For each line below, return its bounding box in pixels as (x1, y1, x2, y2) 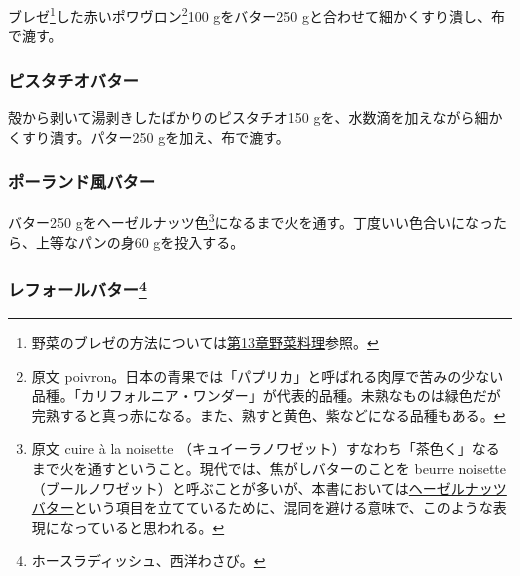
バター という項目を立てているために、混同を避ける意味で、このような (31, 497, 493, 518)
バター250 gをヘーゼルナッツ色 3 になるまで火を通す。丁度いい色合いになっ (8, 209, 494, 233)
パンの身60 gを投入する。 (77, 231, 245, 252)
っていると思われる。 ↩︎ (73, 516, 225, 537)
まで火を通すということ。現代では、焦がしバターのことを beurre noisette (31, 457, 507, 478)
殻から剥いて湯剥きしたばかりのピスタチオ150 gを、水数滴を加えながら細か (8, 107, 503, 128)
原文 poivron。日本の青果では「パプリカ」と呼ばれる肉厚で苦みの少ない (31, 365, 504, 386)
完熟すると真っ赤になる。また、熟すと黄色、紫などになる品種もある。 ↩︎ (31, 404, 506, 425)
